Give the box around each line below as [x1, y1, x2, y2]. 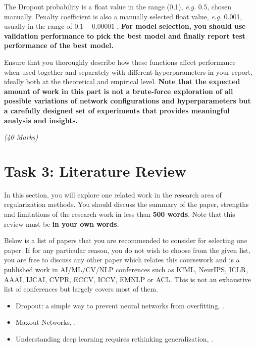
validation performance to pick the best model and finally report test [4, 30, 246, 41]
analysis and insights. [4, 115, 78, 125]
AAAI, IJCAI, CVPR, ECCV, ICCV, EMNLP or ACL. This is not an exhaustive [4, 274, 251, 284]
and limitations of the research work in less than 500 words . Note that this [4, 209, 235, 219]
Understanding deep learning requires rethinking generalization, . [15, 333, 213, 344]
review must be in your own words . [4, 218, 119, 229]
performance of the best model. [4, 40, 114, 50]
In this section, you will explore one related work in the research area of [4, 189, 222, 199]
